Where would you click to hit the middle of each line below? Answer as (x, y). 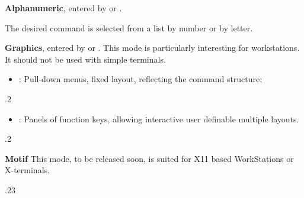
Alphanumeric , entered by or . (63, 8)
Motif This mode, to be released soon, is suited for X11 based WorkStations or (149, 158)
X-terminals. (27, 170)
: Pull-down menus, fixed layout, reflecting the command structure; (140, 79)
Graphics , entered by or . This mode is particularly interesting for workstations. (152, 48)
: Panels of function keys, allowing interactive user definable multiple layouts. (159, 119)
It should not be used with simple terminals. (85, 59)
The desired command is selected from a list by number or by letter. (129, 27)
